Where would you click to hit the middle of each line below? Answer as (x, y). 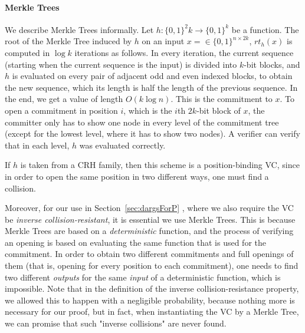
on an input (163, 41)
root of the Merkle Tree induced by (68, 41)
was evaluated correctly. (122, 145)
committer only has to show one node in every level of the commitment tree (142, 122)
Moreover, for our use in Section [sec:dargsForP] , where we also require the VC (149, 208)
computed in (27, 52)
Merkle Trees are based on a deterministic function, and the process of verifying (149, 231)
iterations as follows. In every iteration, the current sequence (184, 52)
